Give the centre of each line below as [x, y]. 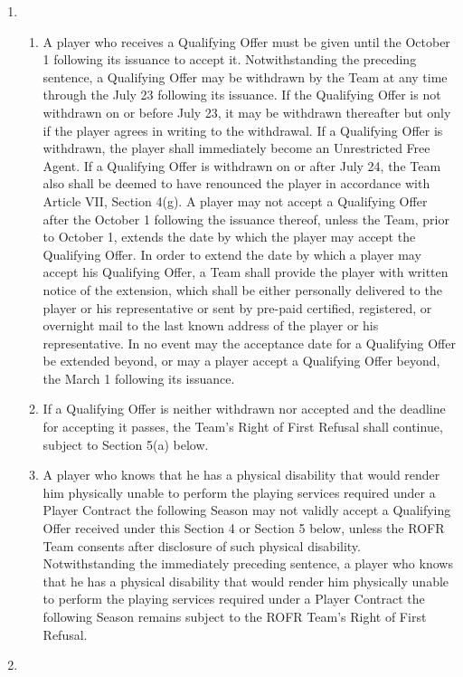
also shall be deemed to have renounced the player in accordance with [236, 183]
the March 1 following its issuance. [139, 378]
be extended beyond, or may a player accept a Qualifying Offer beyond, [241, 361]
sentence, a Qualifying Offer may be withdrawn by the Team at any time [245, 76]
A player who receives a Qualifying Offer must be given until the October [246, 41]
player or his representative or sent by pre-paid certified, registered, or [237, 307]
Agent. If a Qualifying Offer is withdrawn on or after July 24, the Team [242, 165]
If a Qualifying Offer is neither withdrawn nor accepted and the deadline [244, 409]
